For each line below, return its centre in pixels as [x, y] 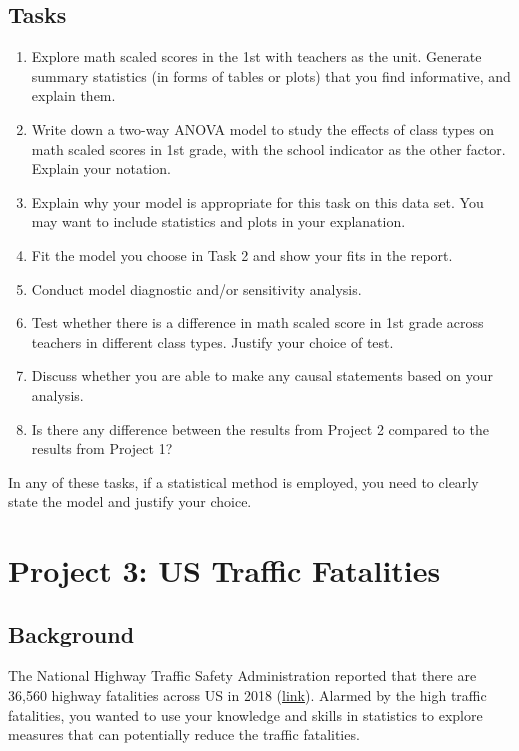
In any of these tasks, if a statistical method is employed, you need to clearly [243, 481]
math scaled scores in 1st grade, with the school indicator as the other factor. [268, 148]
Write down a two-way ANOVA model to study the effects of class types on [263, 128]
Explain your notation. [101, 168]
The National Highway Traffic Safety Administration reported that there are [242, 675]
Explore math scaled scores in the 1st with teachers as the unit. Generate [256, 56]
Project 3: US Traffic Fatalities [224, 570]
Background [71, 633]
